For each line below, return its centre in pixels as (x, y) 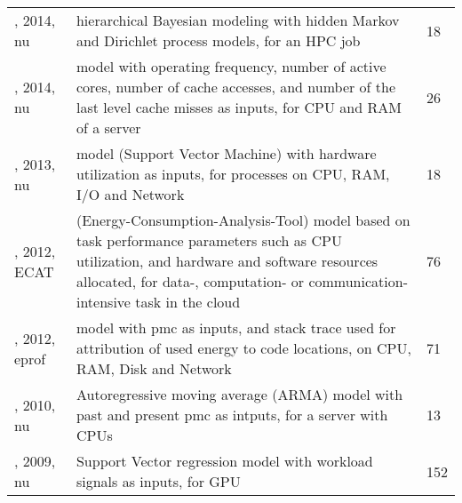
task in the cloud (188, 302)
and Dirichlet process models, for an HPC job (218, 40)
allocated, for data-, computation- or (190, 281)
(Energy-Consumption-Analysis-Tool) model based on (243, 220)
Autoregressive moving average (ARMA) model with (239, 394)
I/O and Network (130, 194)
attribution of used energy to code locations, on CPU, (243, 348)
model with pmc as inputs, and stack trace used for (236, 327)
